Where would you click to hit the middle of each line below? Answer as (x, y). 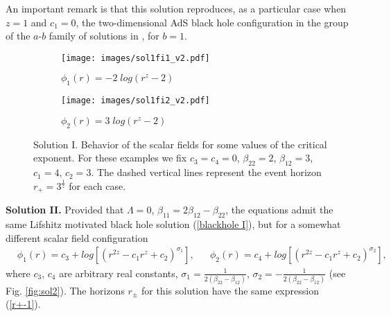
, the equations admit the (279, 210)
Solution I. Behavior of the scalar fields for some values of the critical (180, 144)
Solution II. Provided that (65, 210)
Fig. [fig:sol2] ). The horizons (65, 290)
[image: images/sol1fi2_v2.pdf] (136, 101)
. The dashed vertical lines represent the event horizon (206, 172)
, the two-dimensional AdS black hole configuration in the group (212, 22)
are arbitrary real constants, (119, 273)
